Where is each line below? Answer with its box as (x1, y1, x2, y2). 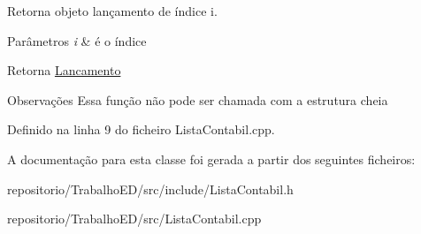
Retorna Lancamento (7, 61, 121, 79)
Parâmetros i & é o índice (7, 31, 147, 49)
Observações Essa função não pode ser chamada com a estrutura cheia (7, 90, 388, 109)
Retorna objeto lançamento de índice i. (7, 2, 218, 19)
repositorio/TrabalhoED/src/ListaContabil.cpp (7, 209, 262, 228)
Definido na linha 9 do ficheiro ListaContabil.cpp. (7, 120, 275, 139)
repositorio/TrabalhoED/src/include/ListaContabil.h (7, 179, 294, 198)
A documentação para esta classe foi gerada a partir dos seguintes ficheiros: (7, 149, 416, 168)
